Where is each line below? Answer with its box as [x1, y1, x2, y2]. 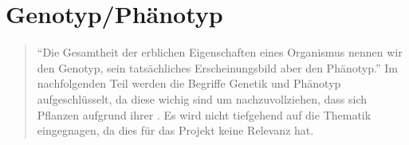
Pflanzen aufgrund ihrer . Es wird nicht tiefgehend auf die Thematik [37, 106, 372, 123]
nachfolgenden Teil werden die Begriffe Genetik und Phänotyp [37, 75, 341, 92]
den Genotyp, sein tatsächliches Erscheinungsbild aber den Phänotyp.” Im [37, 59, 398, 76]
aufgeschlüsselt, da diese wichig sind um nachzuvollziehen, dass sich [37, 90, 367, 107]
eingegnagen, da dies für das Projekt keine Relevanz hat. [37, 122, 314, 139]
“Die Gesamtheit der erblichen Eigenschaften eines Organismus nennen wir [37, 44, 403, 61]
